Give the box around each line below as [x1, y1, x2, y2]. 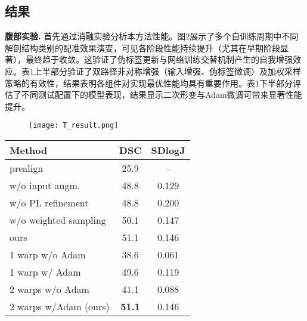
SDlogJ [151, 143, 185, 158]
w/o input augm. [10, 178, 80, 193]
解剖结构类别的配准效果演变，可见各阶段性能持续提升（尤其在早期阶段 [5, 41, 280, 54]
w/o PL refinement [10, 196, 89, 210]
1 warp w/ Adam [10, 265, 81, 279]
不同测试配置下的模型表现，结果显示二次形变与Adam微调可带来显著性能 [21, 88, 302, 101]
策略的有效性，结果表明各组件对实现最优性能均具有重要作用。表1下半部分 [5, 76, 293, 89]
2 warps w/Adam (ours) [10, 300, 110, 314]
